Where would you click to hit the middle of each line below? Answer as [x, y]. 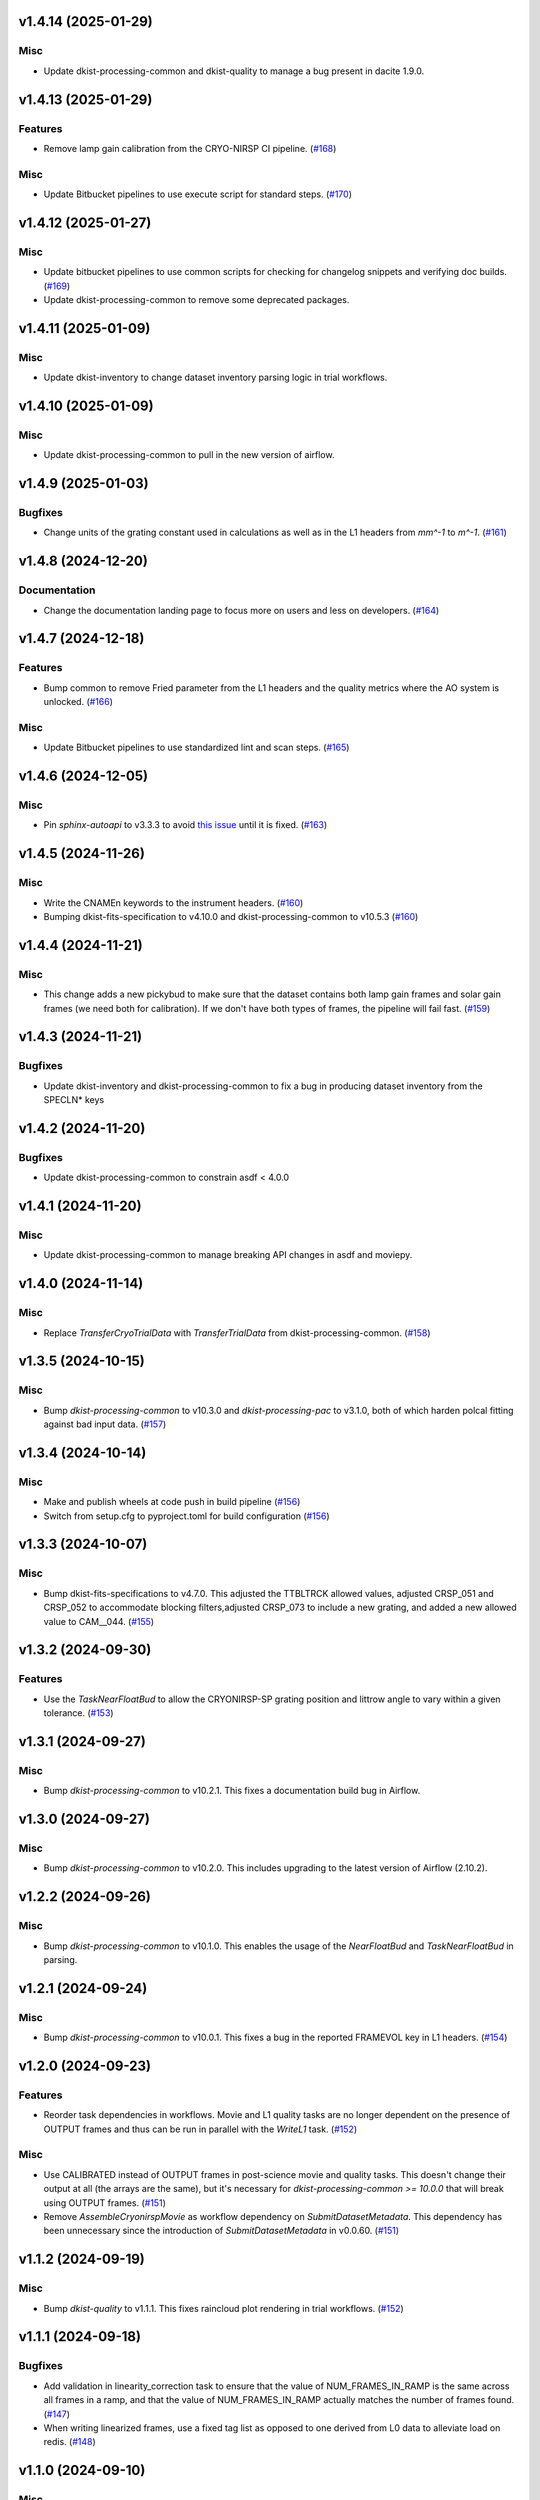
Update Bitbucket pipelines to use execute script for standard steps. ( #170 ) [197, 194]
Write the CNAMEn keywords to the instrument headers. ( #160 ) [173, 902]
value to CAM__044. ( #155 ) [99, 1621]
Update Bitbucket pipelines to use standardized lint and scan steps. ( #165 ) [196, 747]
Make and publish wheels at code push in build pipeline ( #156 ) [172, 1502]
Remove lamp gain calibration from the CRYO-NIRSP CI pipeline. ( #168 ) [190, 148]
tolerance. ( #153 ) [78, 1713]
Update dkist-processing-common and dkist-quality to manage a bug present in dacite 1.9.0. [234, 71]
